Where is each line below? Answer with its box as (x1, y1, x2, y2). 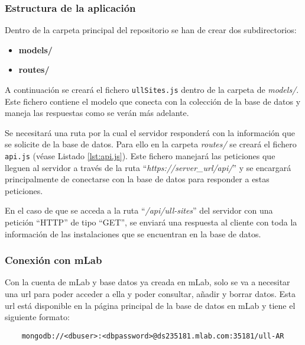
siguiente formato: (5, 311, 70, 323)
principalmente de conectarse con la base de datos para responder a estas (5, 173, 270, 185)
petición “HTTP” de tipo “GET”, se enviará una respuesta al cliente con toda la (5, 216, 297, 228)
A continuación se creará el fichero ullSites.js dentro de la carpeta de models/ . (5, 83, 299, 95)
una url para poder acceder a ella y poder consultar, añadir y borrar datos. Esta (5, 288, 296, 300)
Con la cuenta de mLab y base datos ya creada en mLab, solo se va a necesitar (5, 276, 290, 288)
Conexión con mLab (5, 253, 102, 267)
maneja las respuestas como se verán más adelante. (5, 107, 189, 119)
